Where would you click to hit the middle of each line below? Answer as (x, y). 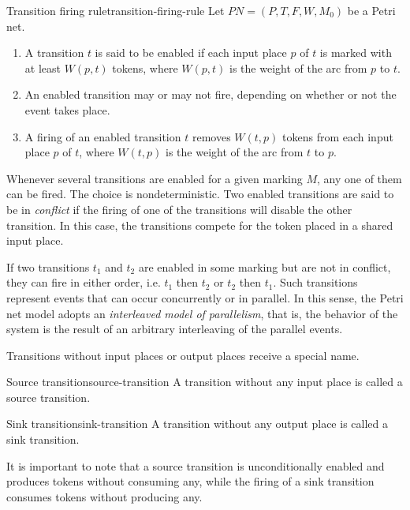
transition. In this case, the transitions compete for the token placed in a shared (200, 225)
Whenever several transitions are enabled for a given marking (155, 178)
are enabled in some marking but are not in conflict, (265, 266)
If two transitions (48, 266)
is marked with (356, 52)
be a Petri (371, 10)
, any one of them (360, 178)
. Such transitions (315, 282)
